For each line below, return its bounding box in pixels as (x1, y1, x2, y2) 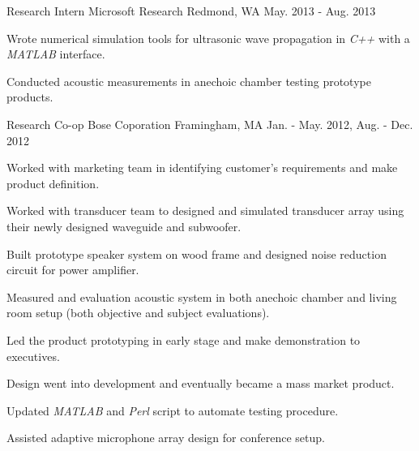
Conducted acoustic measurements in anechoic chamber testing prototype (6, 72, 371, 89)
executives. (6, 347, 60, 364)
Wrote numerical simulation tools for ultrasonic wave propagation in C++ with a (6, 29, 410, 46)
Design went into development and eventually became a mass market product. (6, 375, 395, 392)
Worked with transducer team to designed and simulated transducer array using (6, 202, 404, 219)
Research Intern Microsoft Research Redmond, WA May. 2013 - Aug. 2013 (6, 2, 376, 19)
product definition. (6, 174, 100, 191)
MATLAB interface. (6, 45, 105, 62)
